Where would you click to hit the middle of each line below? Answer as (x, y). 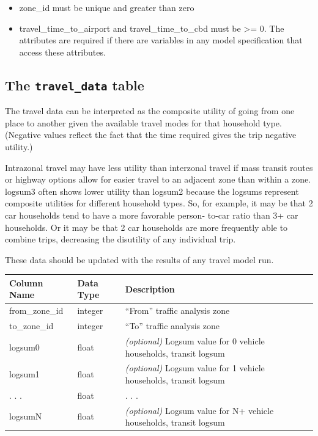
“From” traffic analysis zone (177, 311)
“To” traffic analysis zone (172, 326)
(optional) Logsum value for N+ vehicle (199, 410)
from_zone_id (36, 311)
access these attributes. (62, 52)
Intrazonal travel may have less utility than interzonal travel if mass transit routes (159, 167)
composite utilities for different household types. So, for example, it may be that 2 (159, 203)
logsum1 (24, 374)
